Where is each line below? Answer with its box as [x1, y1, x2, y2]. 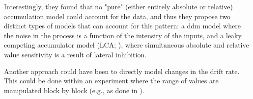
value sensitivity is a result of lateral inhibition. [4, 49, 147, 59]
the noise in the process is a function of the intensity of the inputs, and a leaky [4, 30, 242, 40]
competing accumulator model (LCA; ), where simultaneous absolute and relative [4, 40, 249, 50]
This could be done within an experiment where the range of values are [4, 75, 219, 86]
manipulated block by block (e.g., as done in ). [4, 85, 144, 95]
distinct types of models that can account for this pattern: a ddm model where [4, 21, 241, 31]
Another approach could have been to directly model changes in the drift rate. [4, 66, 240, 76]
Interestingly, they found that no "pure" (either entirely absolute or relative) [4, 1, 233, 11]
